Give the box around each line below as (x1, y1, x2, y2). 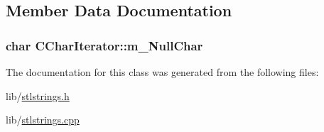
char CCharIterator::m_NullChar (6, 36, 203, 54)
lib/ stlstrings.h (6, 88, 70, 103)
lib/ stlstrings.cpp (6, 112, 80, 127)
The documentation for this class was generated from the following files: (6, 65, 319, 79)
